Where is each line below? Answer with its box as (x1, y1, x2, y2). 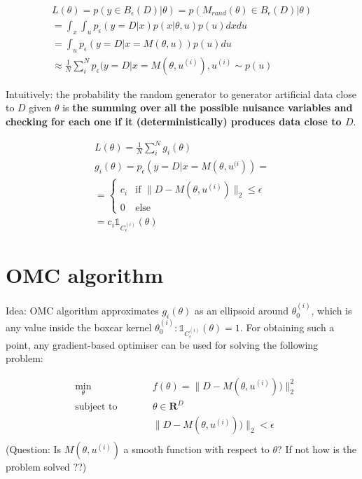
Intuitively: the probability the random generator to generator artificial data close (6, 86, 356, 101)
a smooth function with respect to (123, 442, 270, 457)
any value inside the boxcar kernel (6, 319, 152, 334)
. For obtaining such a (239, 319, 335, 334)
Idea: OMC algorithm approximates (6, 303, 159, 318)
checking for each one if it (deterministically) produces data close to (6, 113, 342, 128)
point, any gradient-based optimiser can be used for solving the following (6, 337, 319, 352)
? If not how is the (277, 442, 356, 457)
